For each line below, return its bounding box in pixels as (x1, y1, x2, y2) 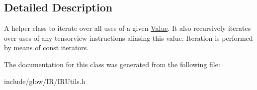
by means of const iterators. (4, 42, 89, 53)
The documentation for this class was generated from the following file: (4, 59, 220, 69)
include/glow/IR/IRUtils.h (4, 76, 86, 86)
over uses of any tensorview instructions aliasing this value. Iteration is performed (4, 32, 253, 43)
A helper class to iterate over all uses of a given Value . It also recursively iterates (4, 23, 251, 33)
